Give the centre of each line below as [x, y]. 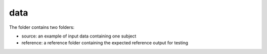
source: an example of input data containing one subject [79, 36]
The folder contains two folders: [42, 27]
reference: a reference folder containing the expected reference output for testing [105, 43]
